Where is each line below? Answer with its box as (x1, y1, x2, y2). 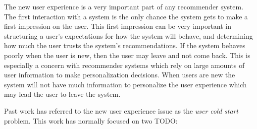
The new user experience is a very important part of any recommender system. (4, 1, 244, 11)
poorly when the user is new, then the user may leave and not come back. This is (4, 50, 251, 60)
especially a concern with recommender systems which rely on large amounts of (4, 60, 245, 70)
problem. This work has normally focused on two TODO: (4, 115, 178, 126)
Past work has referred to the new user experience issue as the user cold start (4, 105, 239, 116)
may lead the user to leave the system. (4, 89, 121, 99)
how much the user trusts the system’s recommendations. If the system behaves (4, 40, 246, 51)
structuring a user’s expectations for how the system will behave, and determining (4, 30, 253, 41)
